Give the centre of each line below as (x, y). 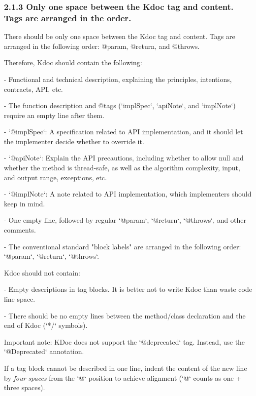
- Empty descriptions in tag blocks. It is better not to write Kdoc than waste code (128, 289)
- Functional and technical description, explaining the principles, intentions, (118, 79)
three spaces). (25, 387)
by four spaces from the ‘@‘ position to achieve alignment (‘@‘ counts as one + (123, 377)
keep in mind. (25, 203)
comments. (20, 230)
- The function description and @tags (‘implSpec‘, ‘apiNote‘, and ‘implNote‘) (120, 105)
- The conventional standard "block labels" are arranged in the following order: (123, 246)
